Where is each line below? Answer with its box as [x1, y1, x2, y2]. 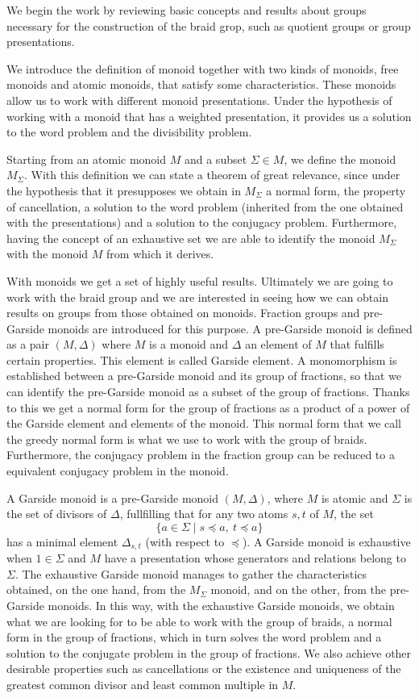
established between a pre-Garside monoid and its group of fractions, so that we [6, 367, 401, 384]
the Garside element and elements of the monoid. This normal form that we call [6, 415, 402, 432]
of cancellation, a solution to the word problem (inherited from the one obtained [6, 198, 404, 215]
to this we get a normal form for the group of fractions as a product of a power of [6, 399, 410, 416]
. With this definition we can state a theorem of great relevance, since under [24, 166, 400, 183]
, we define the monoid [284, 150, 396, 167]
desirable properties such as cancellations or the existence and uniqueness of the [6, 660, 401, 677]
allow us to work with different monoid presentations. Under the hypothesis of [6, 91, 392, 108]
